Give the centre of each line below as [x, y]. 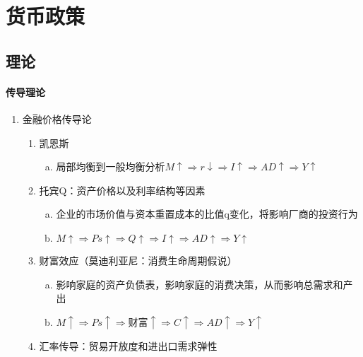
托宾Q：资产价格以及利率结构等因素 [122, 190]
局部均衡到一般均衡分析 [111, 166]
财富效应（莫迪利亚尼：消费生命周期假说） [138, 260]
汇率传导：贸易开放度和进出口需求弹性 [128, 346]
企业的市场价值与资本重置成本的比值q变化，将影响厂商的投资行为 [207, 214]
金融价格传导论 [57, 118]
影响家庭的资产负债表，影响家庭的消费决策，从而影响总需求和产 [204, 284]
